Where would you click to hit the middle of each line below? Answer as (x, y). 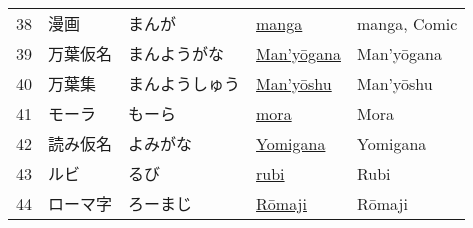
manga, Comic (407, 23)
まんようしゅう (184, 83)
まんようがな (176, 53)
